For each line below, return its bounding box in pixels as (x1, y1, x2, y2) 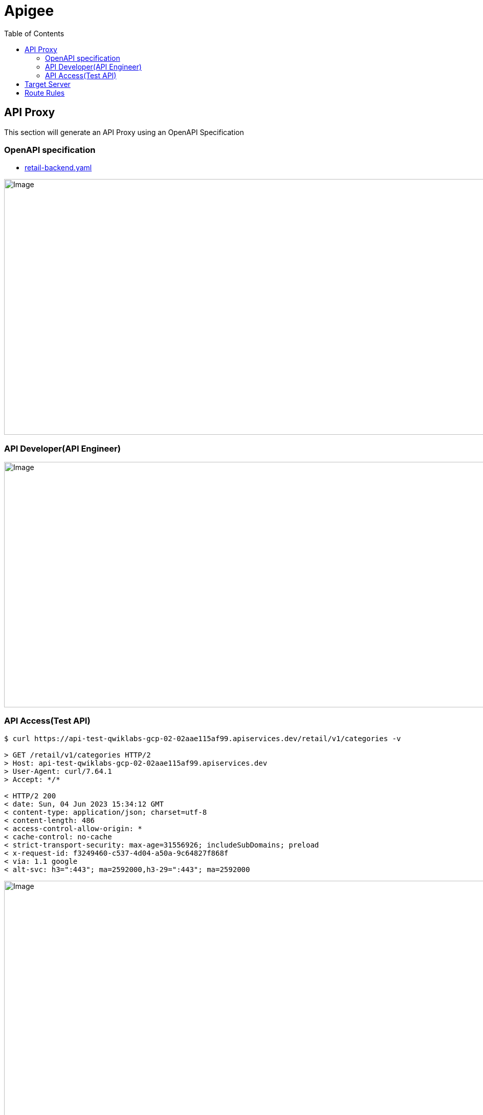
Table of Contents (4, 29, 64, 38)
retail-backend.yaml (25, 163, 92, 172)
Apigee (4, 2, 54, 19)
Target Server (25, 79, 71, 88)
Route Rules (25, 88, 65, 97)
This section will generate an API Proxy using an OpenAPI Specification (4, 127, 244, 137)
